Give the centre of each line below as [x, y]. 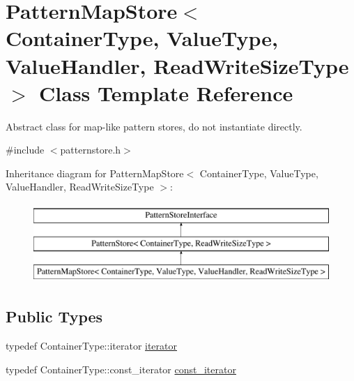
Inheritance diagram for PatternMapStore [95, 173]
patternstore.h [91, 150]
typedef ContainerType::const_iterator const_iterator [121, 369]
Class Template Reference [166, 92]
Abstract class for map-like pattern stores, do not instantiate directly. [154, 126]
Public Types [54, 316]
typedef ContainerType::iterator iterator [92, 346]
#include [25, 150]
